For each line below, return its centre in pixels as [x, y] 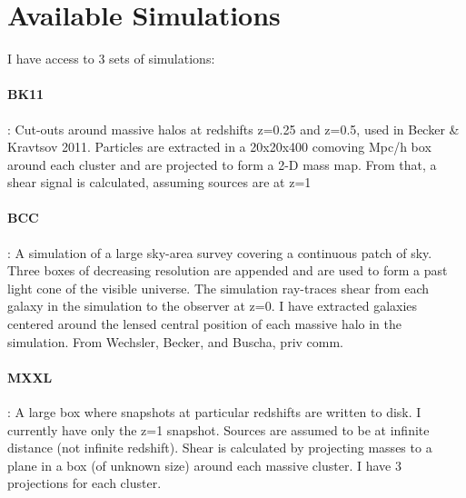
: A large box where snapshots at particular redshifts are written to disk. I [214, 412]
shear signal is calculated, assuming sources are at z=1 [159, 182]
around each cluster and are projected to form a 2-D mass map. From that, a [222, 164]
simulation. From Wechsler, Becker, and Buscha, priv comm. [176, 341]
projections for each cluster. [84, 483]
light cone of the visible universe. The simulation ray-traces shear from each [218, 288]
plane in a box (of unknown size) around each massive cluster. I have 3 [204, 465]
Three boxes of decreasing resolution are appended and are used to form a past [228, 270]
